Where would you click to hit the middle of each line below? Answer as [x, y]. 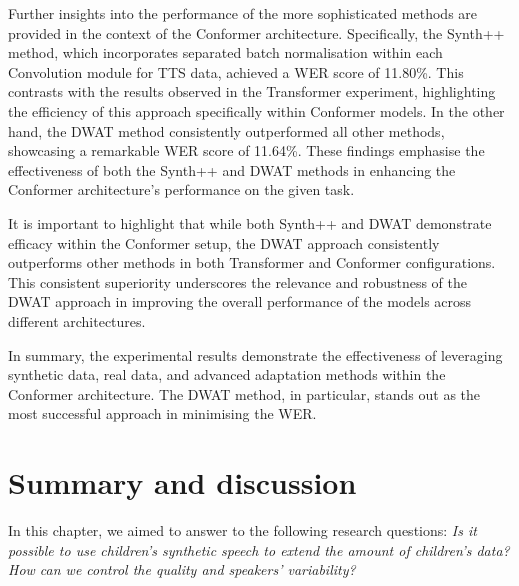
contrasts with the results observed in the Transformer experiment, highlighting [252, 91]
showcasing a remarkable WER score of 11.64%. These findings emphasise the [246, 150]
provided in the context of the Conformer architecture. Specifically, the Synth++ [256, 32]
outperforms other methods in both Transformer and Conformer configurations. [252, 262]
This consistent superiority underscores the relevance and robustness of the [238, 281]
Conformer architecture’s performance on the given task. [181, 189]
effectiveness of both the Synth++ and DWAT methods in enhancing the [232, 169]
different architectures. [77, 320]
